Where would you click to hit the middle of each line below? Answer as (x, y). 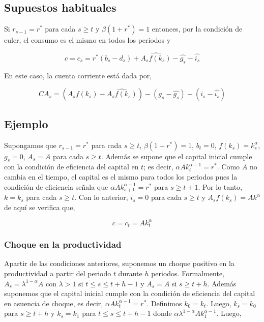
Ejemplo (26, 123)
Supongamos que (30, 145)
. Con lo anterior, (101, 197)
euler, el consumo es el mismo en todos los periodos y (87, 40)
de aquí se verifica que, (40, 207)
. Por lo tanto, (220, 186)
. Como (228, 167)
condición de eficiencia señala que (56, 186)
